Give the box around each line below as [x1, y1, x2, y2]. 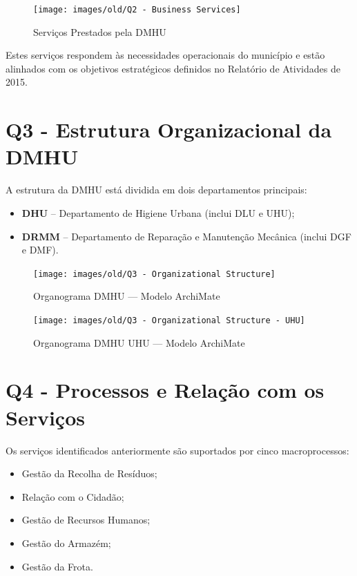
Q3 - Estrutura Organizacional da [6, 115, 332, 144]
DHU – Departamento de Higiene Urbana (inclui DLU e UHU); [21, 205, 295, 220]
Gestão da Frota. [21, 559, 93, 573]
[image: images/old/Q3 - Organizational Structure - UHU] [33, 315, 305, 325]
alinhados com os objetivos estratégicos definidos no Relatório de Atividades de [6, 61, 340, 75]
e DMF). [21, 242, 59, 257]
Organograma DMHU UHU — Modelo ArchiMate [33, 335, 245, 349]
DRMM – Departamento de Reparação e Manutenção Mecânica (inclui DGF [21, 229, 351, 243]
